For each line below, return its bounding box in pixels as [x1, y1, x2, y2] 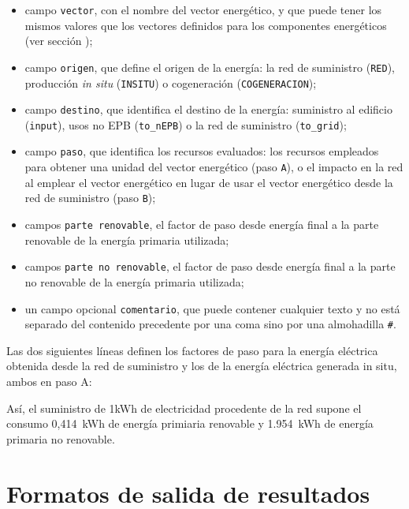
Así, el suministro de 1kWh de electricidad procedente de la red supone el [6, 399, 362, 416]
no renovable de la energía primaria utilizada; [24, 273, 244, 290]
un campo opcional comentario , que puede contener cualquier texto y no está [24, 300, 400, 316]
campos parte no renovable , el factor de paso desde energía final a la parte [24, 258, 396, 275]
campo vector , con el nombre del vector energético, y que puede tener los [24, 2, 382, 17]
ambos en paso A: [6, 373, 92, 390]
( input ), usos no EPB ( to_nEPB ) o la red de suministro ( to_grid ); [24, 116, 347, 133]
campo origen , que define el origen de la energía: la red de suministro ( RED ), [24, 58, 395, 75]
